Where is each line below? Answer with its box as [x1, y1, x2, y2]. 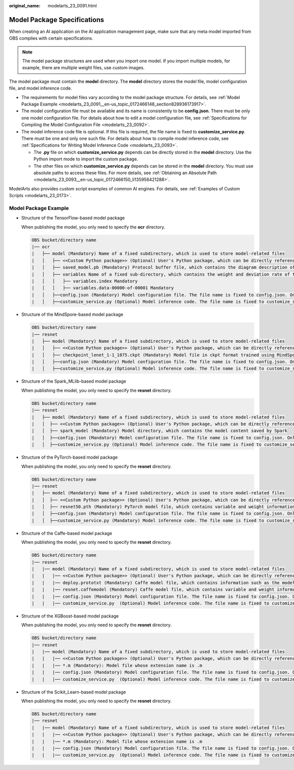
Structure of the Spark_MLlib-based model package [21, 378, 126, 385]
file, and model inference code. [9, 85, 72, 91]
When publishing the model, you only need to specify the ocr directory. [21, 224, 165, 230]
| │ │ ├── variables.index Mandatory [31, 278, 138, 284]
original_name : [9, 3, 41, 8]
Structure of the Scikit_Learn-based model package [21, 689, 126, 695]
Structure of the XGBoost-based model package [21, 613, 119, 619]
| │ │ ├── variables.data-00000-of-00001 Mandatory [31, 285, 174, 291]
